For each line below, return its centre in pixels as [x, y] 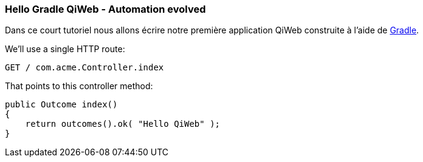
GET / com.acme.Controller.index [84, 68]
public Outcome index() [61, 105]
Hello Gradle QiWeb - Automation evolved [105, 9]
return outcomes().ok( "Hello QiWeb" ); [123, 124]
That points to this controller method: [79, 86]
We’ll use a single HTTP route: [65, 49]
